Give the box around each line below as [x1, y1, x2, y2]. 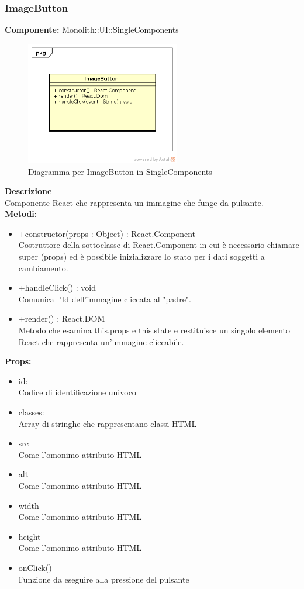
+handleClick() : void [18, 281, 96, 294]
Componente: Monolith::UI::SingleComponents [5, 23, 179, 36]
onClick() [18, 561, 52, 573]
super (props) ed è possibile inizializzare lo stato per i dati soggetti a [18, 250, 265, 263]
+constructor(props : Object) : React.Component [18, 227, 196, 239]
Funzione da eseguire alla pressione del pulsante [18, 573, 189, 585]
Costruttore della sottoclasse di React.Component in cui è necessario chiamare [18, 239, 299, 251]
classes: [18, 406, 44, 418]
